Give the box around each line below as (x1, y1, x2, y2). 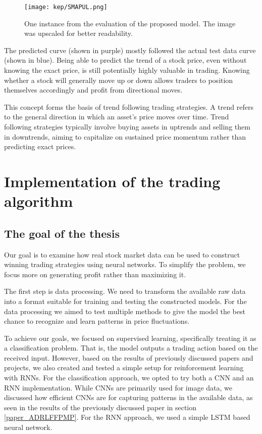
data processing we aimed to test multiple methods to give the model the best (4, 306, 245, 316)
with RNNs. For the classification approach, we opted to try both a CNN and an (4, 372, 254, 383)
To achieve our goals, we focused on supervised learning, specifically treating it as (4, 332, 256, 343)
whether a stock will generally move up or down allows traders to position (4, 74, 233, 85)
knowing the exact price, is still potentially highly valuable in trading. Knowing (4, 65, 250, 75)
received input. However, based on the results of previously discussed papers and (4, 352, 253, 363)
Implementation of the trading (4, 170, 221, 191)
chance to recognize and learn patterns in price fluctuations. (4, 316, 190, 326)
